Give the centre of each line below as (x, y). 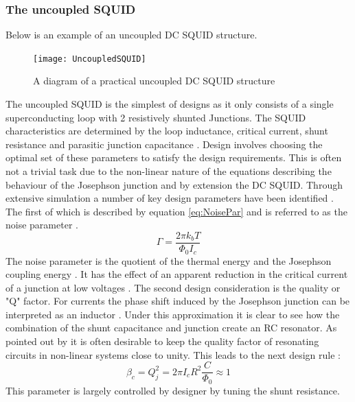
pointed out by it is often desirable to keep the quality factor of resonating (162, 341)
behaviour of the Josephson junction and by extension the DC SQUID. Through (174, 184)
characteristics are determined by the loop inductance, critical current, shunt (167, 131)
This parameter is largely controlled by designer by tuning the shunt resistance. (173, 390)
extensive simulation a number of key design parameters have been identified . (170, 198)
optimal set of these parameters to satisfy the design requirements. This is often (174, 157)
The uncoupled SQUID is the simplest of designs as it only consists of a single (170, 104)
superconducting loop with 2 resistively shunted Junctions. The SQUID (156, 117)
